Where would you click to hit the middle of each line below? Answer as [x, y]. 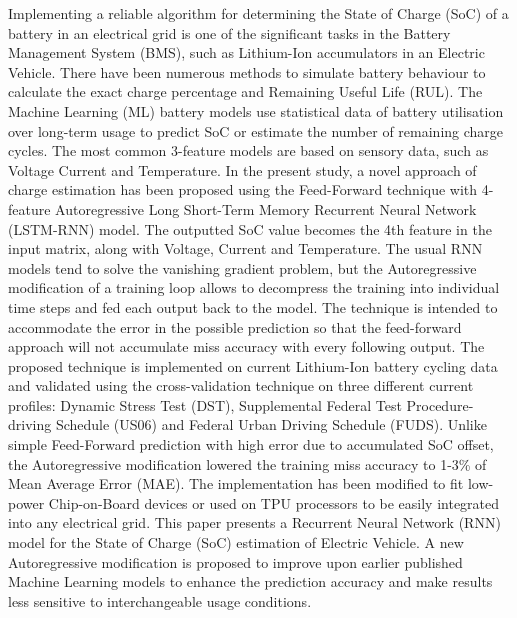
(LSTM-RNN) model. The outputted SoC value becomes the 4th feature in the [250, 228]
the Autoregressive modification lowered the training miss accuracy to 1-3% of [247, 463]
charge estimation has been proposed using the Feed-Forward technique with [243, 189]
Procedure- [440, 404]
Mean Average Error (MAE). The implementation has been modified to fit [236, 483]
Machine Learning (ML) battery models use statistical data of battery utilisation [256, 110]
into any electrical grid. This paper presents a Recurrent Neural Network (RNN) [254, 522]
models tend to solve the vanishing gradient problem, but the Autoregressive [242, 267]
